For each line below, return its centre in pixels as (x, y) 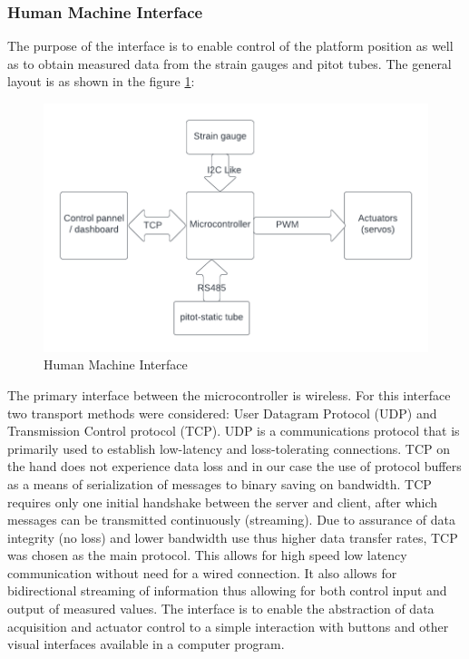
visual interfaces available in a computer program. (146, 644)
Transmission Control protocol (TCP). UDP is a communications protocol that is (234, 431)
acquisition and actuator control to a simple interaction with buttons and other (228, 626)
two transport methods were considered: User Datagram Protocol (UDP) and (222, 413)
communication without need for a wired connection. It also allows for (202, 572)
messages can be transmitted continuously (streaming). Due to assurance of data (232, 520)
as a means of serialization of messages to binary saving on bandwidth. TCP (220, 483)
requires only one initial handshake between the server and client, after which (223, 502)
